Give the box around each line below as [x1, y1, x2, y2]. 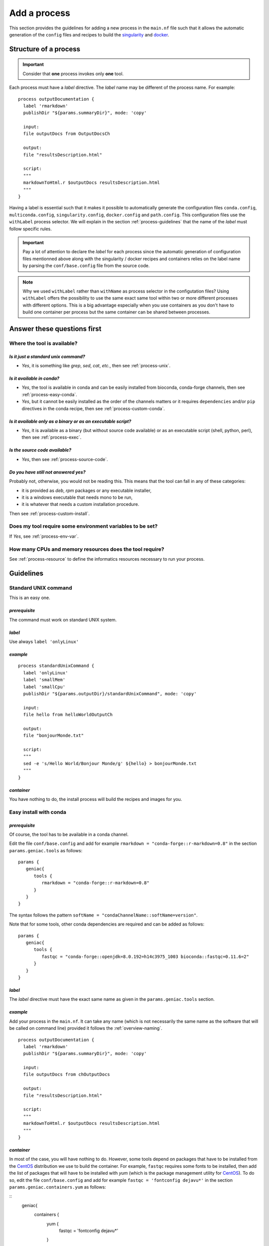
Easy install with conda [9, 808, 67, 815]
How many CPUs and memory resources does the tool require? [9, 546, 164, 553]
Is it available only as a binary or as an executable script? [9, 418, 132, 424]
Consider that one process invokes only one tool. [22, 70, 124, 77]
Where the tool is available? [9, 339, 78, 346]
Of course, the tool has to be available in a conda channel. [9, 831, 129, 837]
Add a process [9, 7, 71, 18]
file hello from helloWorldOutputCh [23, 712, 113, 718]
